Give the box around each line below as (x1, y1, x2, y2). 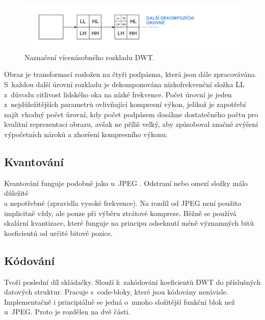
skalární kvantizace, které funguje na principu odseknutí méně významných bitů (4, 218, 254, 228)
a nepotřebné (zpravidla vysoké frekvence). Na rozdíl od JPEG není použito (4, 198, 242, 208)
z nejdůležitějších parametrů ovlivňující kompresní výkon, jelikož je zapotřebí (4, 99, 246, 110)
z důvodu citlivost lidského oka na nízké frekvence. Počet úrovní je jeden (4, 89, 232, 99)
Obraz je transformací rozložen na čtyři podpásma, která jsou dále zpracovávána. (4, 69, 257, 79)
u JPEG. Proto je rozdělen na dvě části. (4, 306, 130, 317)
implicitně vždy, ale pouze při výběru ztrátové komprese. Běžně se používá (4, 207, 236, 218)
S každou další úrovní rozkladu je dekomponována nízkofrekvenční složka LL (4, 79, 245, 90)
